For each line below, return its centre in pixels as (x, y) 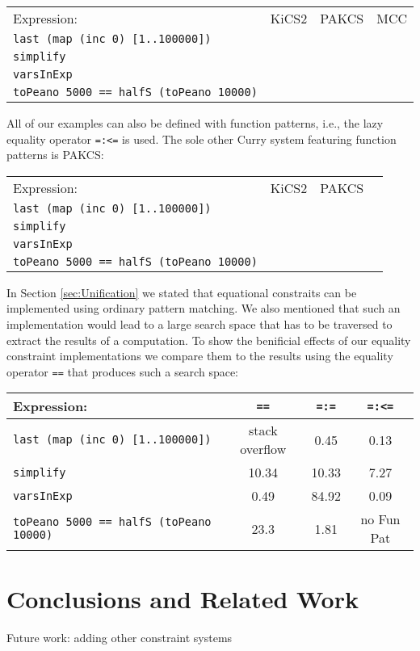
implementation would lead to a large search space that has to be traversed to (199, 324)
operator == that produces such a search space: (122, 371)
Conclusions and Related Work (183, 598)
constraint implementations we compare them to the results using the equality (200, 356)
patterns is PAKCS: (55, 155)
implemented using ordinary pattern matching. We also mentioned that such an (204, 308)
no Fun (380, 519)
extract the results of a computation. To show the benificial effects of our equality (209, 340)
